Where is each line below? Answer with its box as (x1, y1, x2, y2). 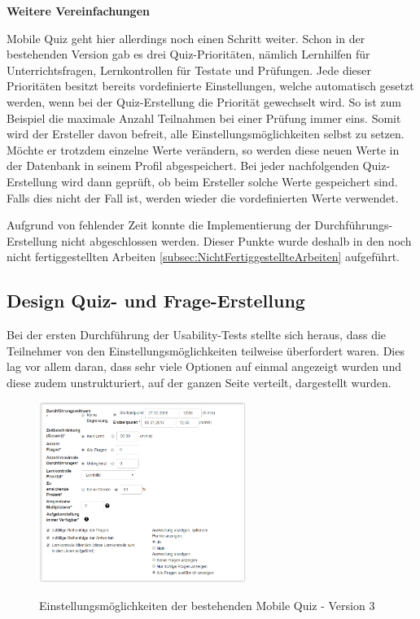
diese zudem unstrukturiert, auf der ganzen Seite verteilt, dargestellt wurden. (7, 373, 392, 390)
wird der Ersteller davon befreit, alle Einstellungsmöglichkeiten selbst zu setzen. (7, 125, 405, 142)
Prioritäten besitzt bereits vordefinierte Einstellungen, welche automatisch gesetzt (7, 77, 414, 94)
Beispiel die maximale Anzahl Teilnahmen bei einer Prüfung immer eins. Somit (7, 109, 401, 126)
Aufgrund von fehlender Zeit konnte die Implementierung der (7, 216, 311, 233)
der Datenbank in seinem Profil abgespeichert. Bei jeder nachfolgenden (7, 157, 359, 174)
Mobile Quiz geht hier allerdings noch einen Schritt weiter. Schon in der (7, 29, 365, 46)
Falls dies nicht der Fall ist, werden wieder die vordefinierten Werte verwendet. (7, 189, 399, 206)
